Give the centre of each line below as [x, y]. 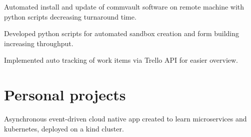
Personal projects [65, 95]
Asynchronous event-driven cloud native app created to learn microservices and [125, 119]
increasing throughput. [39, 43]
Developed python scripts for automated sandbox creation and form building [122, 33]
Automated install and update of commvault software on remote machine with [124, 7]
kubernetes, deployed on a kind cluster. [64, 128]
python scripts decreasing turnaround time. [70, 16]
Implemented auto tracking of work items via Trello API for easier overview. [121, 60]
